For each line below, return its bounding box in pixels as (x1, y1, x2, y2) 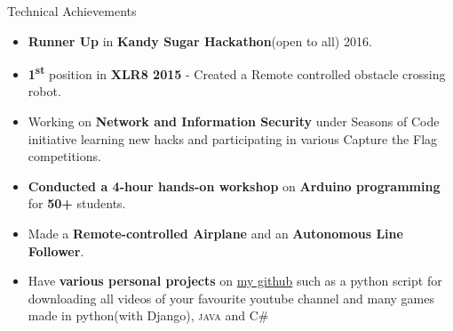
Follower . (28, 241, 84, 260)
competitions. (28, 147, 101, 165)
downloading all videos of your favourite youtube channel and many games (28, 288, 435, 307)
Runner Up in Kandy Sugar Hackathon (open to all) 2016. (28, 31, 372, 50)
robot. (28, 82, 61, 101)
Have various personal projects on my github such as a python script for (28, 271, 442, 290)
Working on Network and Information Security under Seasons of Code (28, 112, 440, 131)
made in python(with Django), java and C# (28, 306, 269, 325)
